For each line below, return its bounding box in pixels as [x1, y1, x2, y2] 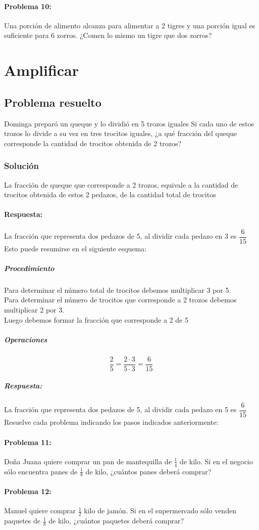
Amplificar [4, 60, 79, 80]
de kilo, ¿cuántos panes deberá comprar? [85, 466, 212, 476]
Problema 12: [4, 486, 51, 497]
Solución [4, 159, 39, 172]
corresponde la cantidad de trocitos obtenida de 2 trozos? [4, 138, 182, 148]
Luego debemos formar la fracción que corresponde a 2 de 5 [4, 314, 188, 325]
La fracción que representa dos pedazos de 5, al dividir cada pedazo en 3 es [4, 231, 237, 241]
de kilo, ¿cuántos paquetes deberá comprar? [48, 515, 184, 526]
